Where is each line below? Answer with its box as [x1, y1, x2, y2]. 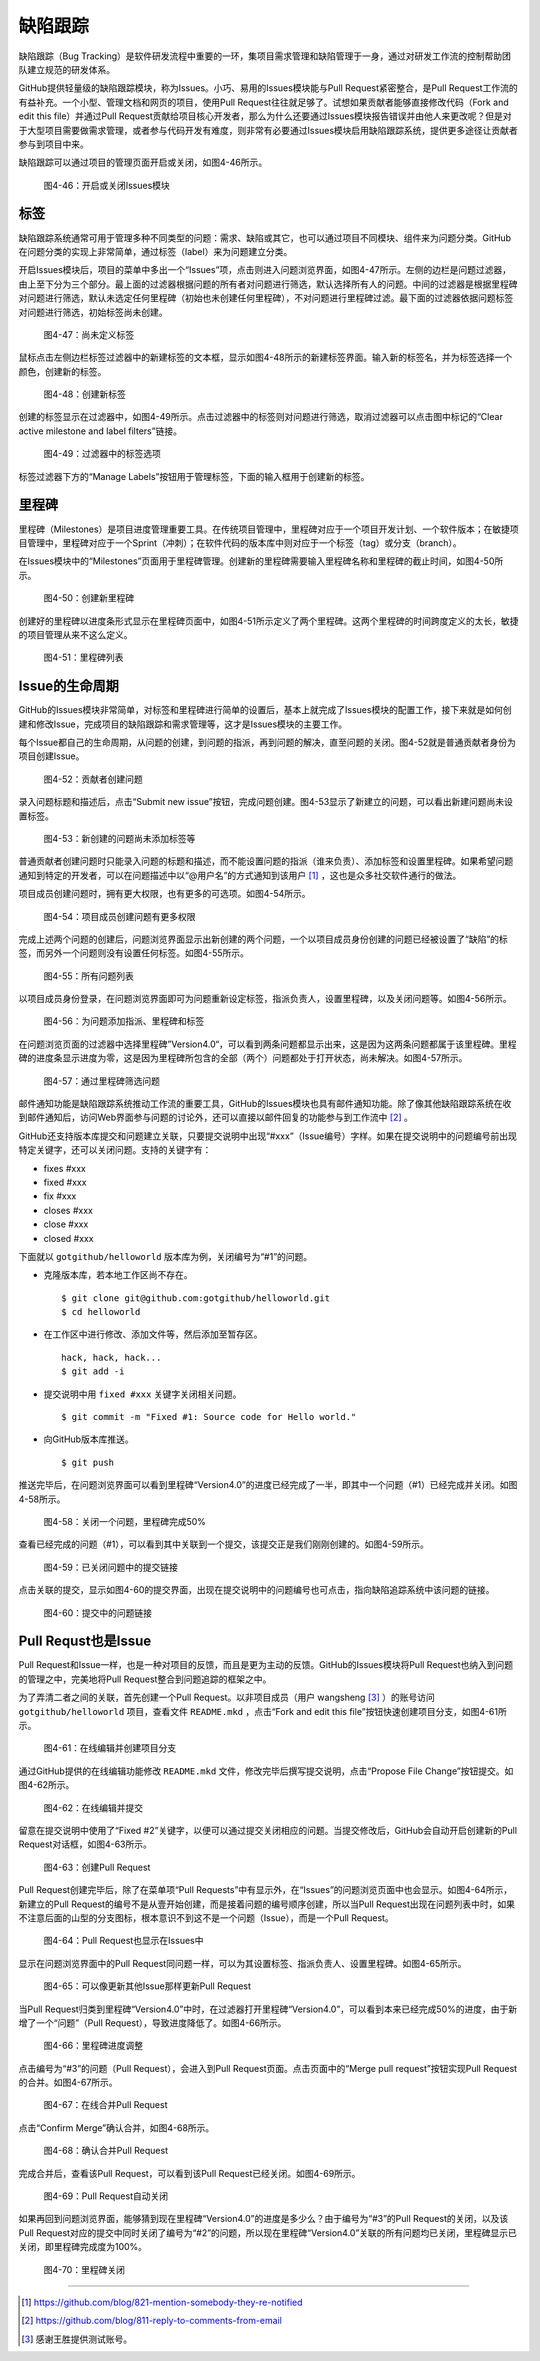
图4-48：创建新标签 [43, 388, 127, 400]
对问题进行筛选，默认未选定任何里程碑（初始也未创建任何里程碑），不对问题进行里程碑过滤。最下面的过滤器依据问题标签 [18, 292, 514, 304]
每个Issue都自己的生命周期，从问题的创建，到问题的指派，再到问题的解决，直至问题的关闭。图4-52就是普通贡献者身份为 [18, 736, 517, 748]
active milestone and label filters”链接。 [18, 425, 182, 437]
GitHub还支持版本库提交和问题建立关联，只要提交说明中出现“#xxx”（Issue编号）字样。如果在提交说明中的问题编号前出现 [18, 1130, 517, 1142]
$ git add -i [61, 1366, 125, 1377]
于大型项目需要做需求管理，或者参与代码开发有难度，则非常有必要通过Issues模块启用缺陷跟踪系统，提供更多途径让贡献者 [18, 124, 519, 136]
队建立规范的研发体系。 [18, 63, 115, 75]
